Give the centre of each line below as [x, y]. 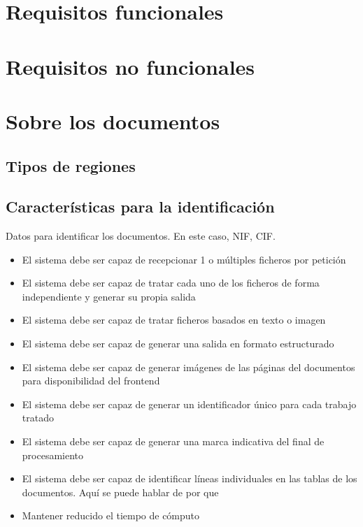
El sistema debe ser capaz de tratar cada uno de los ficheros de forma [171, 283]
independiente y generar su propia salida [109, 296]
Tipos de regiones [71, 165]
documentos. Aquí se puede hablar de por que [120, 492]
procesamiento [53, 455]
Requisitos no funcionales [130, 66]
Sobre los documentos [113, 121]
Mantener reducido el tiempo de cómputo [111, 515]
